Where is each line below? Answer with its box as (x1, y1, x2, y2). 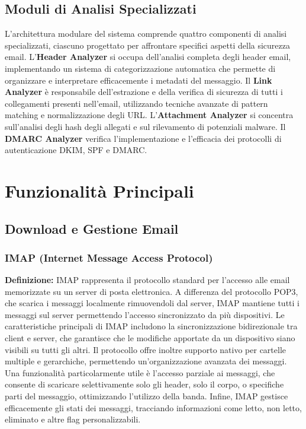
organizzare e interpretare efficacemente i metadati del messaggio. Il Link (5, 74, 272, 86)
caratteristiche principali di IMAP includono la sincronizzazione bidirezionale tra (5, 320, 298, 332)
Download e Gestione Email (5, 219, 179, 237)
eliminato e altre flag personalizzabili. (5, 413, 141, 425)
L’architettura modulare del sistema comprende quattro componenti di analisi (5, 27, 287, 40)
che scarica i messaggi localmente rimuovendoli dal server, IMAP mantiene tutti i (5, 297, 299, 309)
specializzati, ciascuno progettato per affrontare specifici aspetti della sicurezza (5, 39, 290, 51)
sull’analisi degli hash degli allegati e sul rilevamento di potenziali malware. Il (5, 120, 286, 132)
